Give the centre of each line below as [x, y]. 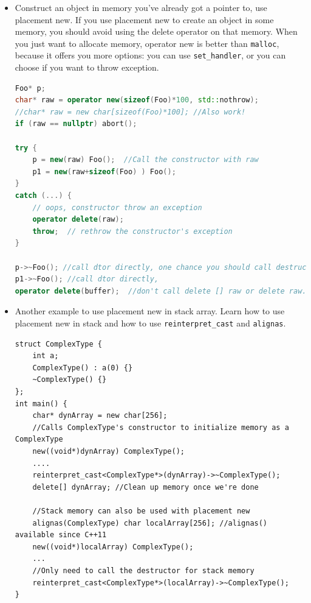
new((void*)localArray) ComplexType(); [113, 547]
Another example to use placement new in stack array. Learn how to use [150, 311]
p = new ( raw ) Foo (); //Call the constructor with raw [145, 160]
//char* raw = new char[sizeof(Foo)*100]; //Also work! [130, 112]
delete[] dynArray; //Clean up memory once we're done [145, 487]
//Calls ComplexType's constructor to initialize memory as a [161, 427]
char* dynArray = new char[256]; [100, 416]
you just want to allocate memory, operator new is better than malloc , [147, 43]
